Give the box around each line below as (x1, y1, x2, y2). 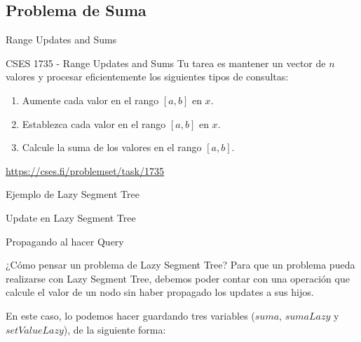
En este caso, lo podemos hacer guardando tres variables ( (6, 308, 255, 322)
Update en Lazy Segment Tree (6, 210, 136, 225)
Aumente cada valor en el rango (22, 92, 159, 107)
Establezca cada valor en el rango (22, 116, 166, 131)
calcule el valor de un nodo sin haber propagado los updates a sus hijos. (6, 285, 314, 299)
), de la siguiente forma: (63, 322, 166, 336)
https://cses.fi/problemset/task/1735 (6, 163, 164, 178)
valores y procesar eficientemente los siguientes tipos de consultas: (6, 69, 289, 84)
